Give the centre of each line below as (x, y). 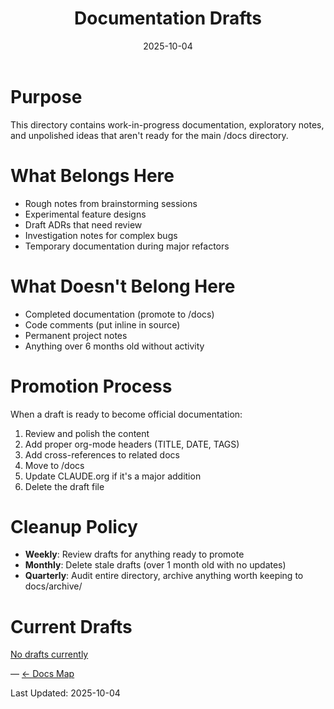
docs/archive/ (53, 586)
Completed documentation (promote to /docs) (119, 314)
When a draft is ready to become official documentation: (126, 414)
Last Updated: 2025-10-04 (65, 693)
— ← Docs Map (42, 674)
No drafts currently (49, 654)
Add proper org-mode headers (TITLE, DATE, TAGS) (132, 444)
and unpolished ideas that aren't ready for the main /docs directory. (149, 135)
